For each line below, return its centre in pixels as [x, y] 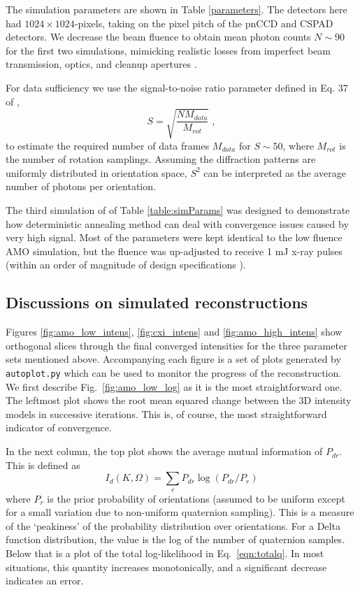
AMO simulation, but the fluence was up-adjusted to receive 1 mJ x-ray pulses [174, 251]
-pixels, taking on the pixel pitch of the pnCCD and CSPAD [204, 23]
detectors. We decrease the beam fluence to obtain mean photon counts [158, 37]
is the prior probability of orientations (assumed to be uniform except [196, 498]
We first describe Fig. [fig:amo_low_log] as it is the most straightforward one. [174, 386]
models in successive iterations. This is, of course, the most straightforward [166, 413]
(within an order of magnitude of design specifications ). [126, 265]
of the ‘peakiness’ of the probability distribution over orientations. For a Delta [173, 525]
